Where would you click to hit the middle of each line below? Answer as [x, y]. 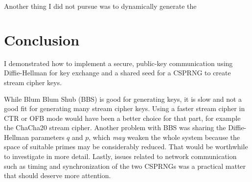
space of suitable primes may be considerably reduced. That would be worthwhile [126, 147]
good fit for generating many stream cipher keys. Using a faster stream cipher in [125, 108]
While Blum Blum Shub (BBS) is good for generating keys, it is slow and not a [123, 99]
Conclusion [42, 39]
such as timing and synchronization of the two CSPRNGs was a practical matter [125, 166]
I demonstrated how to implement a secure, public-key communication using [118, 63]
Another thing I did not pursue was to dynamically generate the [100, 6]
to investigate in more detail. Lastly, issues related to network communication [120, 156]
